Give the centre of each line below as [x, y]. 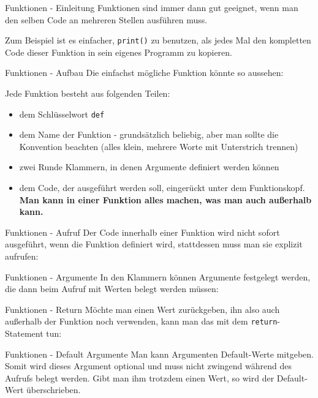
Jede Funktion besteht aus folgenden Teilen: [88, 93]
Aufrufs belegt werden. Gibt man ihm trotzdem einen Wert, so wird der [140, 377]
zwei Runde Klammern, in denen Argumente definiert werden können [149, 167]
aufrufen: [22, 256]
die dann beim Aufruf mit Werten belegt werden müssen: [112, 289]
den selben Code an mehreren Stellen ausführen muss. [106, 19]
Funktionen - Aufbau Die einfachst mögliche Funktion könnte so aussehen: [144, 73]
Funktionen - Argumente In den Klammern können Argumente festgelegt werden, [158, 276]
